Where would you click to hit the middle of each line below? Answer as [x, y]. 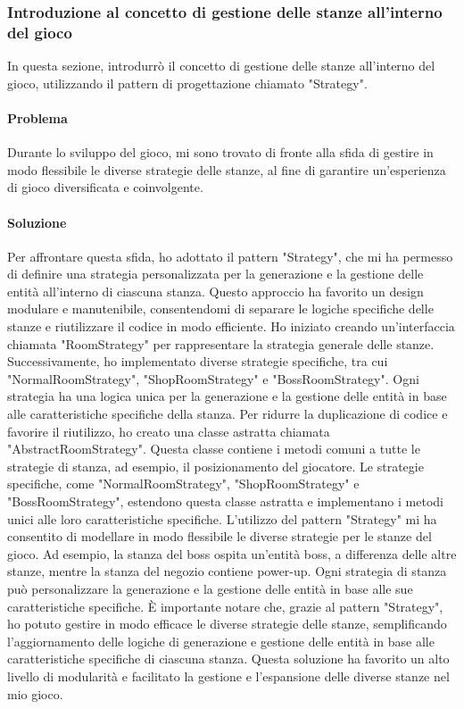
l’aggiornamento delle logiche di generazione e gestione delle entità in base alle [221, 641]
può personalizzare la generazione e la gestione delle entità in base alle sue [210, 588]
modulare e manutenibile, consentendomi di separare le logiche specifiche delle [220, 309]
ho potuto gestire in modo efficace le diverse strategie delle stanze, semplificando [227, 624]
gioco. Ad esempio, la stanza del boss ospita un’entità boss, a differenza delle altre [232, 553]
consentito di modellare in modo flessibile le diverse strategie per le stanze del [220, 536]
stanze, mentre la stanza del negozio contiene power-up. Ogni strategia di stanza [227, 571]
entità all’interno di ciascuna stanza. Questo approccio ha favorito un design [215, 291]
